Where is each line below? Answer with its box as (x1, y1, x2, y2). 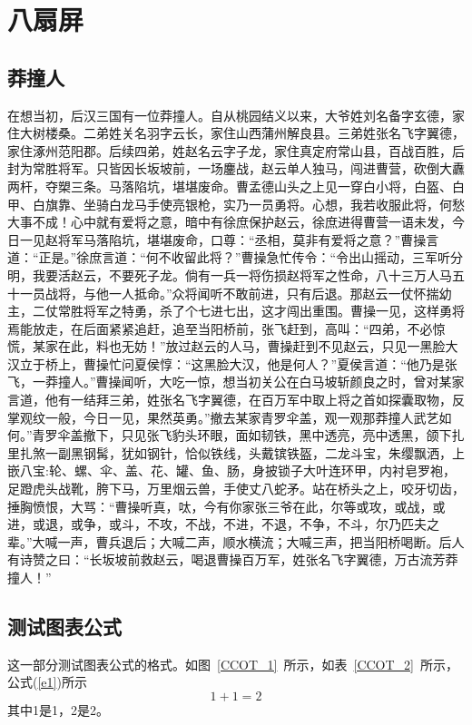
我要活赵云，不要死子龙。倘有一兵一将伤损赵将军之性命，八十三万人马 (32, 265, 452, 284)
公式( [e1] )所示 (7, 672, 87, 691)
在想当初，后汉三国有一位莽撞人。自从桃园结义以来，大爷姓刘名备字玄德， (7, 105, 452, 124)
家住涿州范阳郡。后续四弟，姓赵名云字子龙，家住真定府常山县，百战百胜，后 (7, 141, 465, 160)
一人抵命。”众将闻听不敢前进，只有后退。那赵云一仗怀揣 (108, 283, 439, 302)
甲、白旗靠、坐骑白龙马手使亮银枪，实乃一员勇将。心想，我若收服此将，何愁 (7, 194, 465, 213)
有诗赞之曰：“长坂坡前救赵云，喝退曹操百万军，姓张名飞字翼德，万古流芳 (7, 550, 446, 569)
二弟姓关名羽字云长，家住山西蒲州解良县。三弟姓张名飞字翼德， (83, 123, 465, 142)
